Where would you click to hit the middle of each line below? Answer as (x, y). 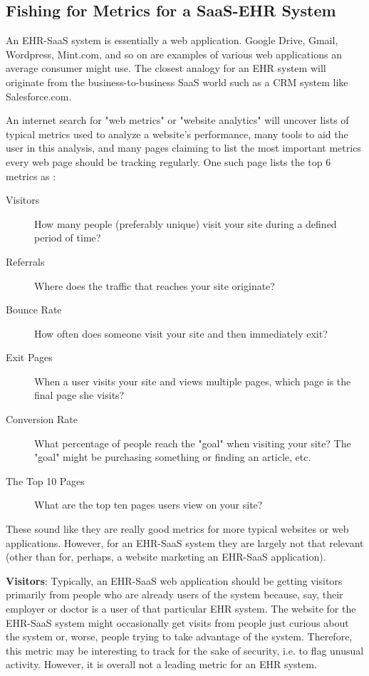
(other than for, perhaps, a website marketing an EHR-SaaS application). (166, 557)
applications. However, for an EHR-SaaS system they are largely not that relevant (185, 542)
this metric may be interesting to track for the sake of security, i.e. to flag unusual (185, 650)
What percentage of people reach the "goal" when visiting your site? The (193, 443)
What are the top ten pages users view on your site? (149, 505)
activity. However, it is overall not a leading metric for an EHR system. (161, 664)
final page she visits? (79, 395)
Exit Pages (29, 357)
